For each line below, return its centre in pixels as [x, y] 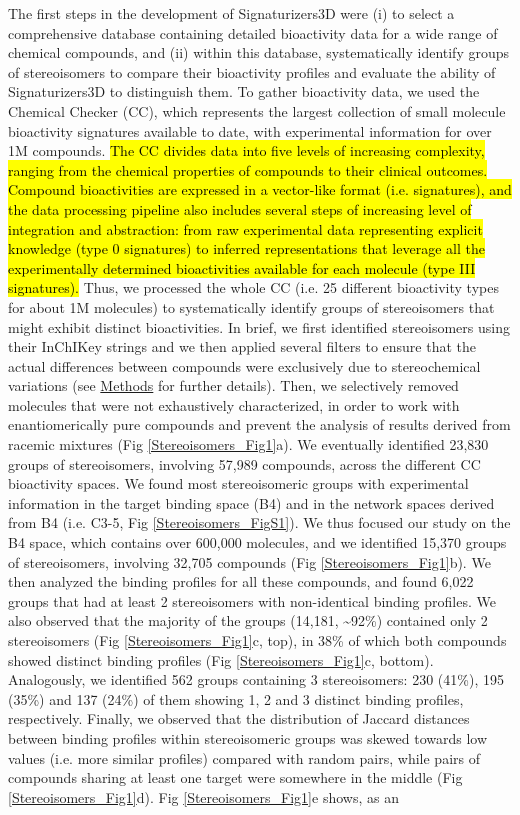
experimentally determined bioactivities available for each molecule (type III [242, 267]
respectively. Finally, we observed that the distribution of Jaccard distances [239, 718]
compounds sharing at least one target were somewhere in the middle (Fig [235, 777]
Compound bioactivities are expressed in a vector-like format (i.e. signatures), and [260, 189]
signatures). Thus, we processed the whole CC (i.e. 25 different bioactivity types [253, 287]
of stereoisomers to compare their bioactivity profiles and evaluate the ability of [252, 71]
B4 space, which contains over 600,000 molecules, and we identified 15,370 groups [257, 542]
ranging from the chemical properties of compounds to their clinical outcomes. [248, 169]
